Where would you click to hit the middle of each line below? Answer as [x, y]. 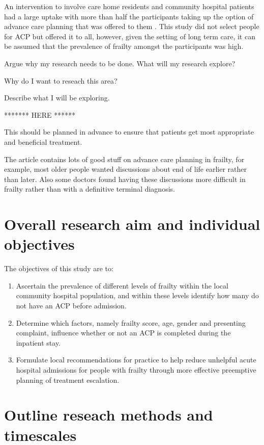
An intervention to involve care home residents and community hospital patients [129, 6]
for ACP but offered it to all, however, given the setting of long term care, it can [130, 36]
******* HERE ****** [40, 114]
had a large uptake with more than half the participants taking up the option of [129, 16]
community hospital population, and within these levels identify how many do [137, 295]
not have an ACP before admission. [71, 305]
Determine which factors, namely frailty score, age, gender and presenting [131, 322]
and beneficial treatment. [43, 141]
